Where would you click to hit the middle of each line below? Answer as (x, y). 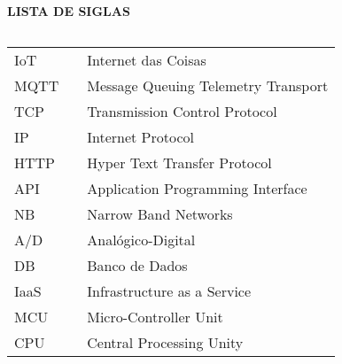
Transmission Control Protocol (182, 111)
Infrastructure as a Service (169, 290)
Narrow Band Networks (160, 213)
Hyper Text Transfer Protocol (179, 162)
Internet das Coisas (147, 59)
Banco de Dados (137, 265)
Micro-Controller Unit (155, 316)
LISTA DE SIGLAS (69, 11)
